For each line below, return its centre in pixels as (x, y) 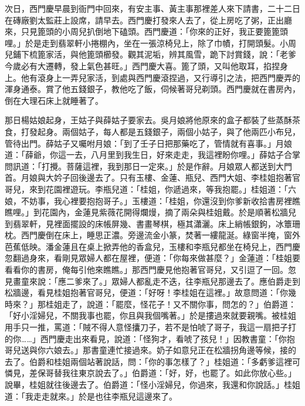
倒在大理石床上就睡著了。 (54, 100)
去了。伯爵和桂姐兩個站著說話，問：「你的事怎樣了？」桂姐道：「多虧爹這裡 (148, 361)
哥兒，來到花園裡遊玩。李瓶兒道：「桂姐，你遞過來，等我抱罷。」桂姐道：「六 (150, 189)
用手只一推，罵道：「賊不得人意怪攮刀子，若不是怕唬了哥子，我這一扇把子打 (150, 327)
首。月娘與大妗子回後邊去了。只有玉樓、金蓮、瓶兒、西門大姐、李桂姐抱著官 (152, 177)
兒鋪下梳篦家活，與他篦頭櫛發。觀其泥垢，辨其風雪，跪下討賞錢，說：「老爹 (150, 54)
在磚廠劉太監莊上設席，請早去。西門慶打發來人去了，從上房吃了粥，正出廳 (148, 20)
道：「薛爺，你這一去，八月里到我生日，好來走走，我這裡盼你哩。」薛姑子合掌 (152, 155)
